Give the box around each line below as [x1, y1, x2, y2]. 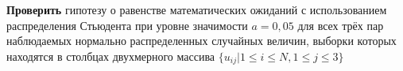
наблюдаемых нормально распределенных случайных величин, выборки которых [6, 32, 397, 49]
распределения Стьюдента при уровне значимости [6, 17, 248, 33]
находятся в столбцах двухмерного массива [6, 47, 215, 64]
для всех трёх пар [297, 17, 384, 33]
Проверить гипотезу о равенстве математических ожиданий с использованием [6, 2, 387, 17]
